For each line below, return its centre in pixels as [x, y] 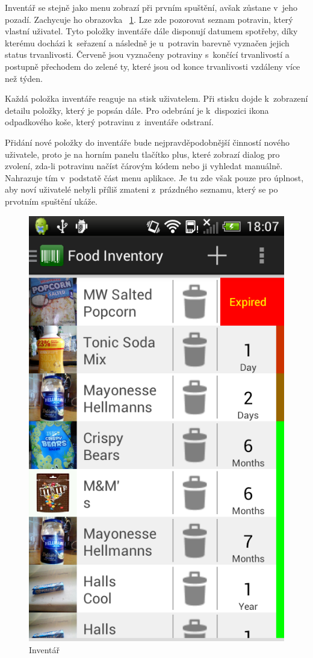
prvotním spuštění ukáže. [51, 201]
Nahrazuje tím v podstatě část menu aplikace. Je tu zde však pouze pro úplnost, [154, 177]
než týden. [24, 78]
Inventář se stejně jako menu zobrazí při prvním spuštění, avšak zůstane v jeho [151, 7]
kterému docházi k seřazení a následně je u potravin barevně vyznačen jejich [147, 42]
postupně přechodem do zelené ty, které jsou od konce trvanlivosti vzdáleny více [153, 66]
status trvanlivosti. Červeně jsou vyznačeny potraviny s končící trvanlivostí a [147, 54]
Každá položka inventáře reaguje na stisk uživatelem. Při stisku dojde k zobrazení [156, 98]
